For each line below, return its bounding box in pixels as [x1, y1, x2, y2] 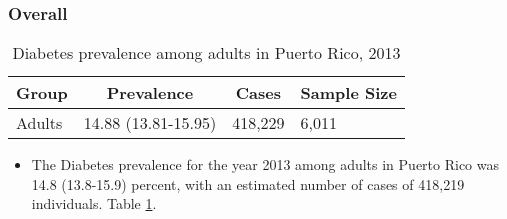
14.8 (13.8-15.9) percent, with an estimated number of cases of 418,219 [31, 173, 465, 194]
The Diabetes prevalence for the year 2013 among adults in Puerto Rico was [31, 154, 500, 175]
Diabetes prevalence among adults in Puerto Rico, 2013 [12, 41, 401, 65]
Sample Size [300, 81, 397, 105]
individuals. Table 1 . [31, 193, 157, 214]
